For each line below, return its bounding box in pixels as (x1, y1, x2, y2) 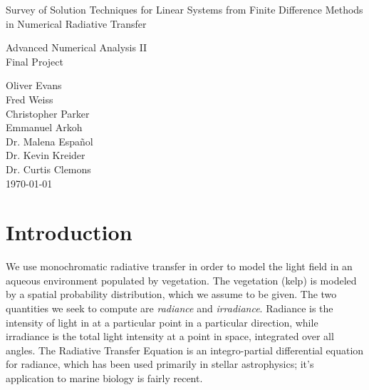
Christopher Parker (6, 106, 90, 120)
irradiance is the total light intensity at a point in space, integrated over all (6, 329, 334, 344)
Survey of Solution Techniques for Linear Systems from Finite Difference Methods (6, 2, 363, 16)
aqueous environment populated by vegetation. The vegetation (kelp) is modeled (6, 272, 357, 287)
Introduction (6, 217, 132, 247)
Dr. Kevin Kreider (6, 148, 85, 163)
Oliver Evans (6, 78, 62, 93)
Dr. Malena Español (6, 133, 93, 148)
